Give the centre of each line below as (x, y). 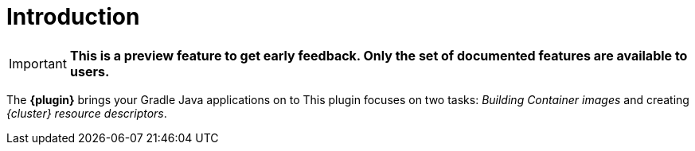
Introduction (73, 17)
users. (90, 71)
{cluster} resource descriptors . (87, 113)
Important (38, 63)
